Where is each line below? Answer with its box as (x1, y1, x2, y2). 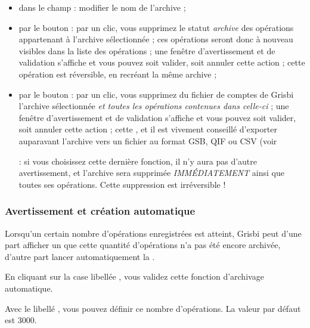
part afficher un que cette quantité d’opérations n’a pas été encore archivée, (5, 239, 281, 251)
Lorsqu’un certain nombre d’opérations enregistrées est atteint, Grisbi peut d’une (5, 227, 302, 239)
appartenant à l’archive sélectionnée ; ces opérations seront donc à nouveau (18, 33, 293, 45)
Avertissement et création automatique (5, 203, 196, 218)
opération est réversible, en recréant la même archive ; (18, 67, 217, 80)
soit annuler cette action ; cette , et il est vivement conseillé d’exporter (18, 123, 277, 135)
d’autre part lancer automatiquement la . (5, 250, 155, 262)
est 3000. (5, 314, 37, 326)
